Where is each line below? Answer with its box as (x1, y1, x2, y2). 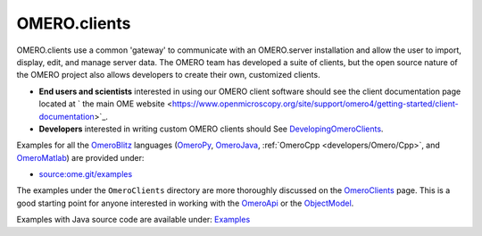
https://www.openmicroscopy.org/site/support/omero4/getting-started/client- (171, 98, 459, 109)
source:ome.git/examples (38, 169, 133, 180)
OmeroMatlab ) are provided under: (16, 152, 145, 163)
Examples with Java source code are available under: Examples (16, 215, 251, 225)
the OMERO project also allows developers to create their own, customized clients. (16, 70, 320, 80)
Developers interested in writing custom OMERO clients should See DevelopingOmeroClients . (38, 123, 384, 134)
